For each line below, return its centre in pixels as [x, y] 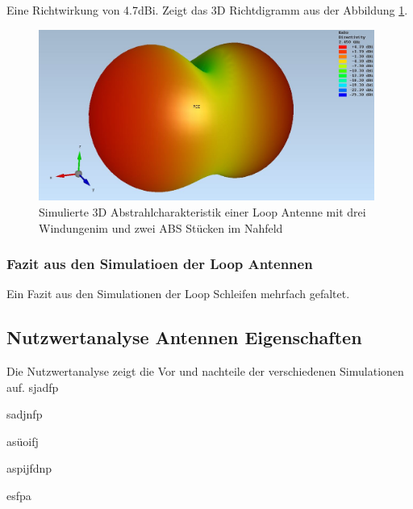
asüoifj [23, 441]
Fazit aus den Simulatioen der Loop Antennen [160, 264]
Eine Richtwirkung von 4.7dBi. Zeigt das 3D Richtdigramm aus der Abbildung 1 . [207, 10]
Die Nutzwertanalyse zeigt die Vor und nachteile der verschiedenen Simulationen [205, 371]
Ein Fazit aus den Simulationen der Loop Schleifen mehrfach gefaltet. [178, 294]
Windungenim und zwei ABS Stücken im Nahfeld [161, 227]
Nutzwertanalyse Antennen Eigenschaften [184, 337]
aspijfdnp [29, 468]
